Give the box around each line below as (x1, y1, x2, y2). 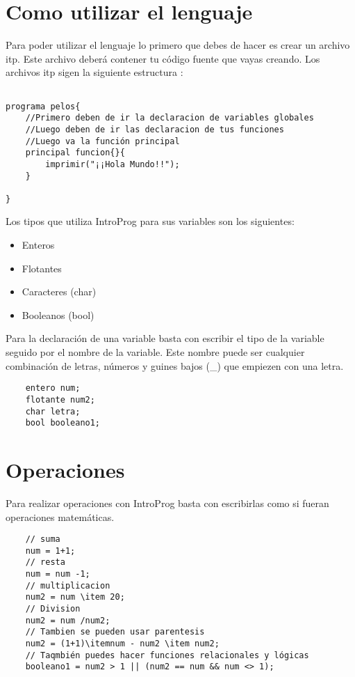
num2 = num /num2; (25, 615, 110, 625)
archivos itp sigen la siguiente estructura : (6, 65, 183, 79)
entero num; (25, 383, 81, 394)
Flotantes (22, 260, 62, 275)
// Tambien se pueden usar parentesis (25, 627, 205, 637)
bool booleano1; (25, 418, 101, 428)
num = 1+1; (25, 545, 76, 556)
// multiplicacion (25, 580, 110, 591)
